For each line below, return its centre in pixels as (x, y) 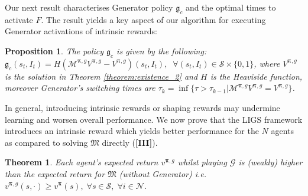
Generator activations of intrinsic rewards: (81, 31)
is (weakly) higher (270, 162)
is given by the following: (162, 50)
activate (19, 19)
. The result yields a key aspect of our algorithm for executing (153, 19)
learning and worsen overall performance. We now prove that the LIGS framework (154, 119)
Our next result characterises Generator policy (89, 7)
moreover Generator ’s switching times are (80, 88)
